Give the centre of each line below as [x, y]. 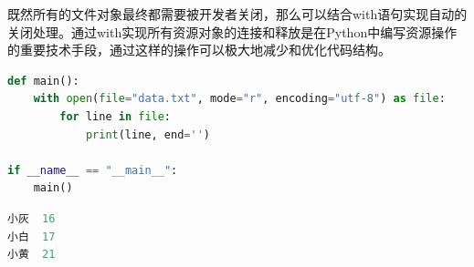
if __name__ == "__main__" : [93, 170]
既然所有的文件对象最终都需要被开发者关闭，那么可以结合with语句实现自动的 [237, 14]
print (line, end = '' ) [147, 134]
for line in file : [116, 116]
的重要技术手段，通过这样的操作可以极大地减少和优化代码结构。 [199, 50]
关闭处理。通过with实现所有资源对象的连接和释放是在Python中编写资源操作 [232, 31]
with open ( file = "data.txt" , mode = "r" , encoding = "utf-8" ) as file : [239, 99]
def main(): [43, 81]
